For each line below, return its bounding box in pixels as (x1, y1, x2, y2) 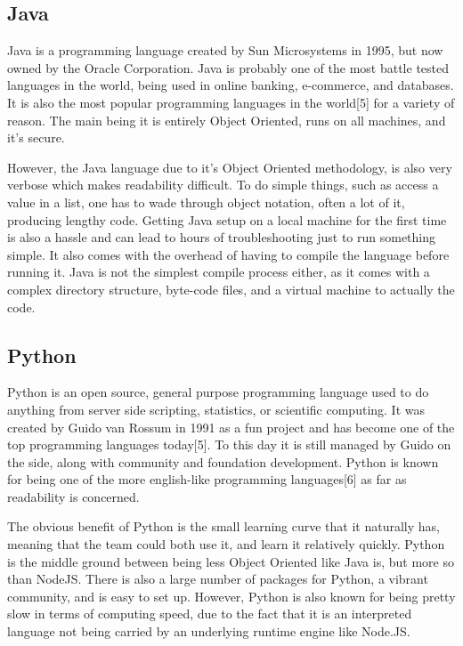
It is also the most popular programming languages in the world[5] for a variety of (7, 93, 455, 111)
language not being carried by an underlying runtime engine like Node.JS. (7, 622, 410, 641)
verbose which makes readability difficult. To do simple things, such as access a (7, 175, 439, 194)
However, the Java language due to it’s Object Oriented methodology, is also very (7, 157, 452, 176)
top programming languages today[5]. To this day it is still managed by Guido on (7, 435, 451, 454)
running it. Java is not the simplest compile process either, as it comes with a (7, 262, 430, 281)
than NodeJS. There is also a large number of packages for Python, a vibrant (7, 569, 428, 588)
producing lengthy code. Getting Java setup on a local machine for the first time (7, 210, 447, 229)
